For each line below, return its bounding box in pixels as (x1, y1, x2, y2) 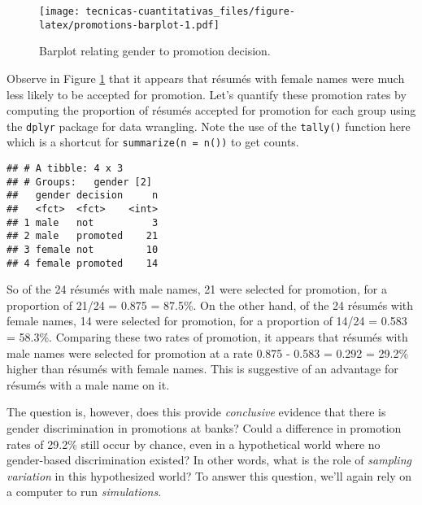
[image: (39, 6, 80, 17)
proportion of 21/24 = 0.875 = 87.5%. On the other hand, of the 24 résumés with (7, 296, 414, 313)
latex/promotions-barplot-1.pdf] (39, 19, 220, 31)
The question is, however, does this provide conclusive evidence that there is (7, 403, 386, 420)
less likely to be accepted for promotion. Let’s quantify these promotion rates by (7, 85, 407, 102)
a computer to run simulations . (7, 483, 162, 500)
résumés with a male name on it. (7, 376, 170, 393)
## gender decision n (7, 189, 159, 202)
